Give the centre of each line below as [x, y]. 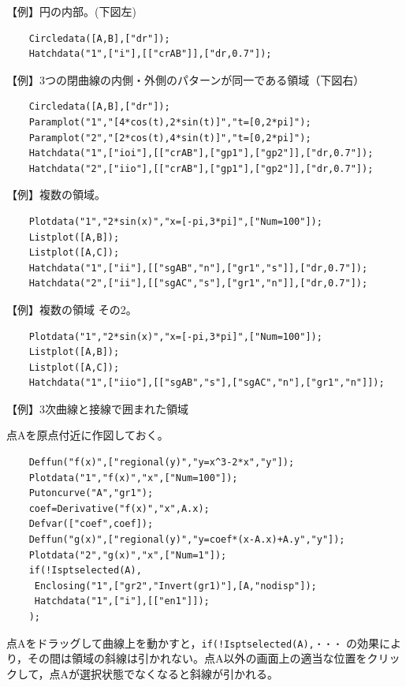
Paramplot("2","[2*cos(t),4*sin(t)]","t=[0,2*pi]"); [170, 138]
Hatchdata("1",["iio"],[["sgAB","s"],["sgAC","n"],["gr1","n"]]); [207, 383]
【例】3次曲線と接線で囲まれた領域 [97, 408]
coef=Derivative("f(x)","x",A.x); [119, 508]
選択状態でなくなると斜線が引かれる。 [179, 673]
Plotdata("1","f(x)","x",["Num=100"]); [133, 478]
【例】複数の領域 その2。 [72, 309]
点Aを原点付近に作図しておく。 [88, 435]
